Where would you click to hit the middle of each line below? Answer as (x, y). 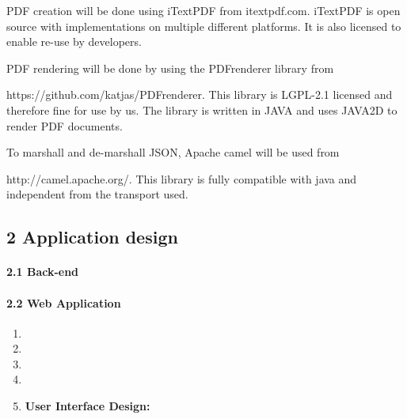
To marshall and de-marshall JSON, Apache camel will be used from (173, 152)
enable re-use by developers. (74, 42)
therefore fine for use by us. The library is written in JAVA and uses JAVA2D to (202, 109)
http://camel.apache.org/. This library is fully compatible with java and (182, 178)
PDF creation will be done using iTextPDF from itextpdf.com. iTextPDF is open (203, 10)
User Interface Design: (87, 406)
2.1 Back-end (43, 272)
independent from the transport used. (97, 194)
